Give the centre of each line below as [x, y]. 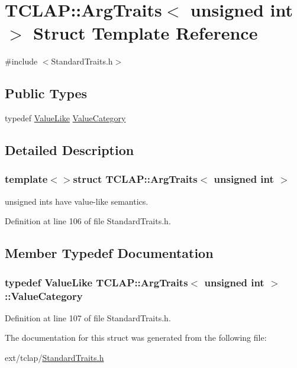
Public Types [46, 93]
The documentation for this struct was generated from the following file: [136, 338]
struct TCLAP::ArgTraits [135, 179]
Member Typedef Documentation [109, 253]
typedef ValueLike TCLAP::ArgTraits [96, 282]
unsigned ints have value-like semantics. [77, 201]
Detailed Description [70, 150]
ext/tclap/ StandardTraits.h [54, 357]
